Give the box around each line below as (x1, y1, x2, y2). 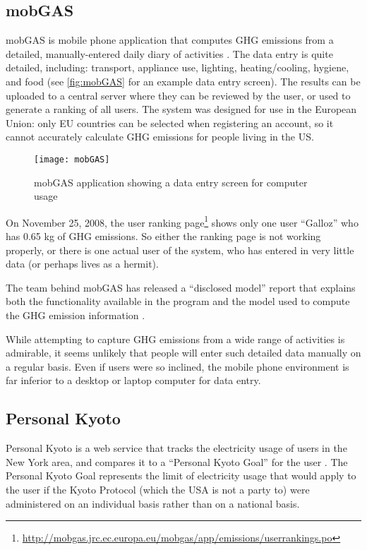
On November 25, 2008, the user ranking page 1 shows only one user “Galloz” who (6, 213, 359, 229)
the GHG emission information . (6, 308, 145, 323)
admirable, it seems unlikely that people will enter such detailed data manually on (6, 345, 361, 360)
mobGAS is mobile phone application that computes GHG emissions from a (6, 32, 334, 47)
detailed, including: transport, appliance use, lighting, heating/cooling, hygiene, (6, 60, 349, 75)
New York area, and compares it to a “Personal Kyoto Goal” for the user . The (6, 454, 348, 469)
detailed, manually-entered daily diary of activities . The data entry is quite (6, 46, 333, 61)
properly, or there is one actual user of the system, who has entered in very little (6, 242, 354, 257)
